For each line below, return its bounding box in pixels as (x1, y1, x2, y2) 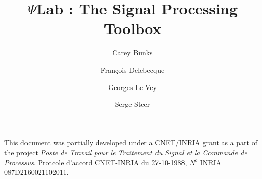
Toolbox (103, 18, 162, 39)
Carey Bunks (112, 47, 153, 58)
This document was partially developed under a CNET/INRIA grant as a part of (4, 137, 257, 147)
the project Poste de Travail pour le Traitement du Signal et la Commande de (4, 147, 247, 158)
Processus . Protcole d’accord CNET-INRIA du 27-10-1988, (4, 157, 187, 167)
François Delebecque (100, 64, 165, 75)
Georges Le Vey (108, 81, 157, 92)
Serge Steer (115, 99, 150, 109)
